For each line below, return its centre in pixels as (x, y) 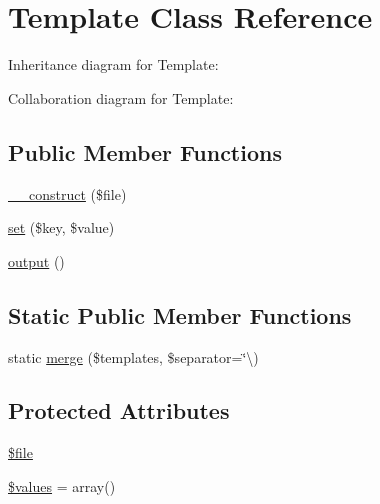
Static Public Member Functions (180, 314)
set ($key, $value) (61, 227)
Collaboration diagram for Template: (121, 97)
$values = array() (62, 485)
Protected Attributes (119, 410)
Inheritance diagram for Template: (113, 64)
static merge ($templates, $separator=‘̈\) (133, 356)
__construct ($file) (67, 193)
